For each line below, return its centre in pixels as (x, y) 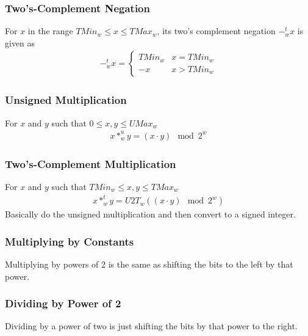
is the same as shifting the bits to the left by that (201, 264)
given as (20, 42)
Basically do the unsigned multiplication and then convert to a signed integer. (150, 214)
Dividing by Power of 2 (63, 303)
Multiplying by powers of (52, 264)
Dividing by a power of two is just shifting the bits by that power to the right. (151, 326)
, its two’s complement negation (216, 31)
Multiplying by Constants (70, 241)
